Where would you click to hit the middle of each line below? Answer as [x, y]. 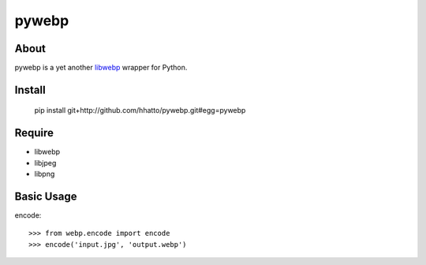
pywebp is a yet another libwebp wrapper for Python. [101, 68]
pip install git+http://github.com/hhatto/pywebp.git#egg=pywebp [140, 110]
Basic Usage [46, 196]
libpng [45, 174]
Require [34, 133]
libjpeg [45, 162]
